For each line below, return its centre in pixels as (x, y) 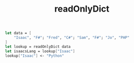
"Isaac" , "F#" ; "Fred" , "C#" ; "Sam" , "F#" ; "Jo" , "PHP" (72, 38)
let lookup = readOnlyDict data (38, 47)
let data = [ (18, 33)
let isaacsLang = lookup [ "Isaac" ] (40, 51)
